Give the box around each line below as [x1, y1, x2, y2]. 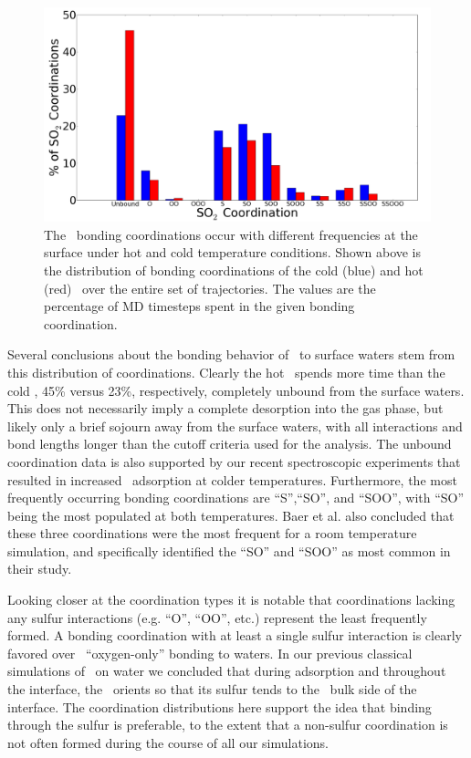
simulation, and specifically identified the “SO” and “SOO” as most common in [7, 541, 451, 560]
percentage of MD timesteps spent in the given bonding [44, 296, 355, 316]
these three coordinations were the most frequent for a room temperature [7, 524, 417, 543]
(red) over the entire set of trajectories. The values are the [44, 278, 376, 297]
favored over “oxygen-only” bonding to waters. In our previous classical [7, 643, 413, 662]
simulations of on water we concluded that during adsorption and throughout [7, 661, 446, 680]
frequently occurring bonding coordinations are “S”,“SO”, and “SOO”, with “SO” [7, 488, 465, 507]
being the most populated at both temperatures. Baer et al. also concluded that [7, 505, 455, 524]
